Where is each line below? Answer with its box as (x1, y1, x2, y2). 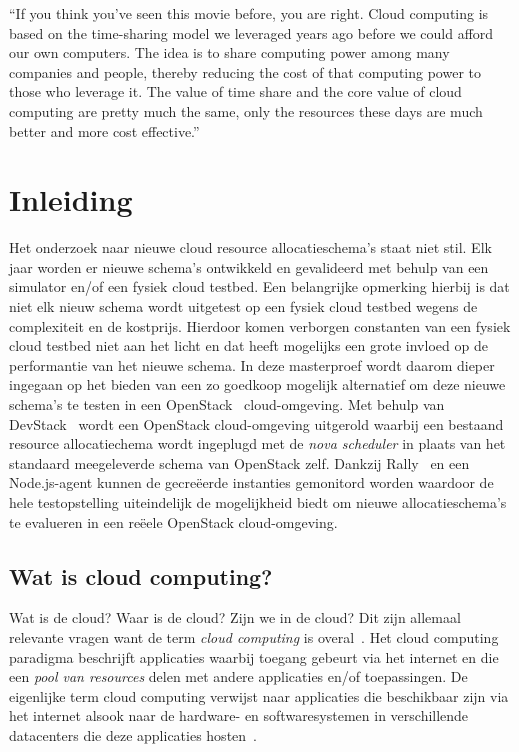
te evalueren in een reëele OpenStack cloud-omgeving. (9, 511, 338, 532)
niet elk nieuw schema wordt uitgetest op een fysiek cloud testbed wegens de (9, 296, 478, 317)
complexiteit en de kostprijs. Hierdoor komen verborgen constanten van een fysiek (9, 315, 511, 336)
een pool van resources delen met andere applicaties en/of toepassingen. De (9, 666, 468, 687)
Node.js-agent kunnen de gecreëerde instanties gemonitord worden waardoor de (9, 472, 494, 493)
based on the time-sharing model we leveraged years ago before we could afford (9, 22, 494, 43)
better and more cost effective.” (9, 120, 200, 141)
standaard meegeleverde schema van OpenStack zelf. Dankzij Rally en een (9, 452, 470, 473)
